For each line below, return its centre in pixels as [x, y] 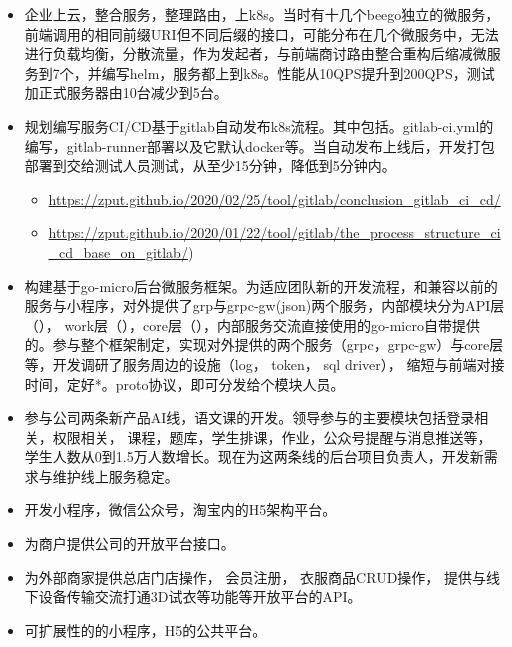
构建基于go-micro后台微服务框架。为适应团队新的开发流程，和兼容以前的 [261, 285]
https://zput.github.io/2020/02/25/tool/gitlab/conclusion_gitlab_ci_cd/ [274, 198]
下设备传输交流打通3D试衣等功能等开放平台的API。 [193, 596]
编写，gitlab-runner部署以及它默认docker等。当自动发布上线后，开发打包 [259, 145]
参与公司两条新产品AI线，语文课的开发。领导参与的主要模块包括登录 [249, 417]
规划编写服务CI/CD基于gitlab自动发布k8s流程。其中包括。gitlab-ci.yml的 [259, 125]
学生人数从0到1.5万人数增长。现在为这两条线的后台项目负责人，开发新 [254, 456]
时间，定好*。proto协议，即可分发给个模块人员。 [184, 383]
